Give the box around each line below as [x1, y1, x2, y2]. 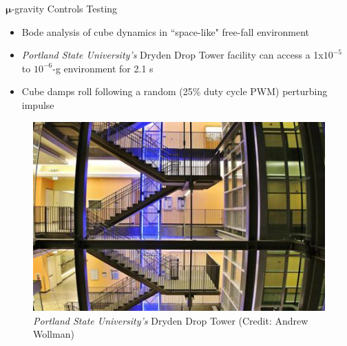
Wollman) [33, 327, 74, 341]
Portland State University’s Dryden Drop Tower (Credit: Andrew [33, 313, 308, 327]
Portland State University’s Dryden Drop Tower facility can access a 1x [21, 48, 324, 62]
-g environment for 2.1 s [52, 61, 154, 75]
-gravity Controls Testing [11, 1, 118, 15]
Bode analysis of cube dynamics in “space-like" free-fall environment [21, 24, 310, 39]
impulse [21, 97, 54, 112]
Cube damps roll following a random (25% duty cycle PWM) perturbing [21, 84, 328, 99]
